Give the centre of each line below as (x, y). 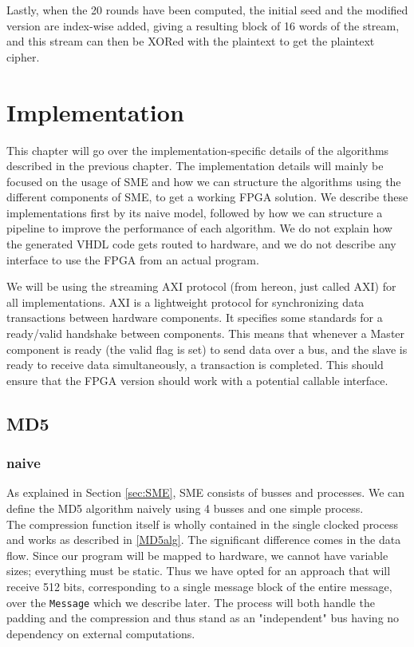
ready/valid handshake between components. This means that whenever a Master (206, 333)
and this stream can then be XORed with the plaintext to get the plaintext (191, 41)
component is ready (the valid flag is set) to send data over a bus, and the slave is (207, 349)
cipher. (23, 56)
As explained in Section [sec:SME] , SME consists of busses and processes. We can (206, 492)
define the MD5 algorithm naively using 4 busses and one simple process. (185, 508)
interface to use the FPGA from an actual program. (133, 259)
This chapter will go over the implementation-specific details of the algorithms (198, 150)
